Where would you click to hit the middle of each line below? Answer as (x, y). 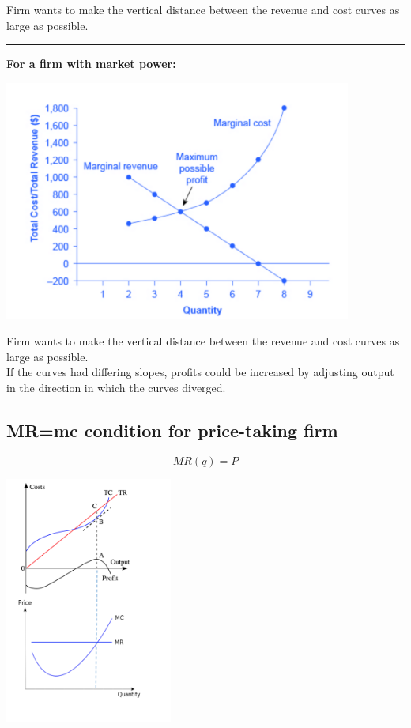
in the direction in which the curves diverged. (116, 387)
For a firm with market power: (91, 64)
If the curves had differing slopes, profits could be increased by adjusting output (200, 372)
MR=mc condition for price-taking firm (172, 430)
